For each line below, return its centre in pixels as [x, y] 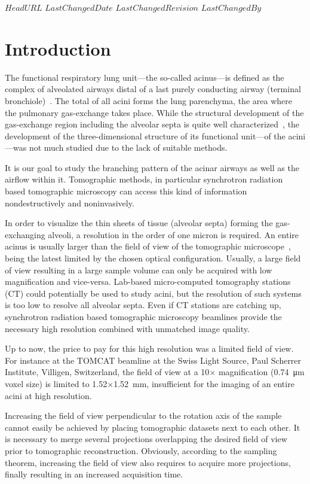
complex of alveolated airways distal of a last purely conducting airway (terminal [153, 89]
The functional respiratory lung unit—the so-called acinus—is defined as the [145, 77]
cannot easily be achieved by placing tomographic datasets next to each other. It [153, 427]
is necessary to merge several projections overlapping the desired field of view [146, 439]
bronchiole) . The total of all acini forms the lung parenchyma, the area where [148, 100]
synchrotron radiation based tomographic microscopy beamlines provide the [143, 316]
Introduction [58, 48]
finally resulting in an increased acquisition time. [94, 474]
